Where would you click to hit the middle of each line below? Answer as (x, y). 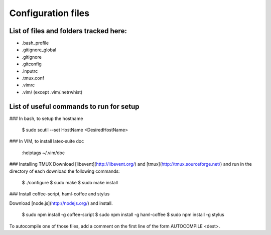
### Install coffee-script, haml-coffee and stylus (59, 194)
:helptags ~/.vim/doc (43, 153)
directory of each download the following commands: (64, 171)
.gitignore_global (39, 50)
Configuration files (49, 13)
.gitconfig (32, 64)
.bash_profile (35, 43)
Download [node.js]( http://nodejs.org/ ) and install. (61, 203)
